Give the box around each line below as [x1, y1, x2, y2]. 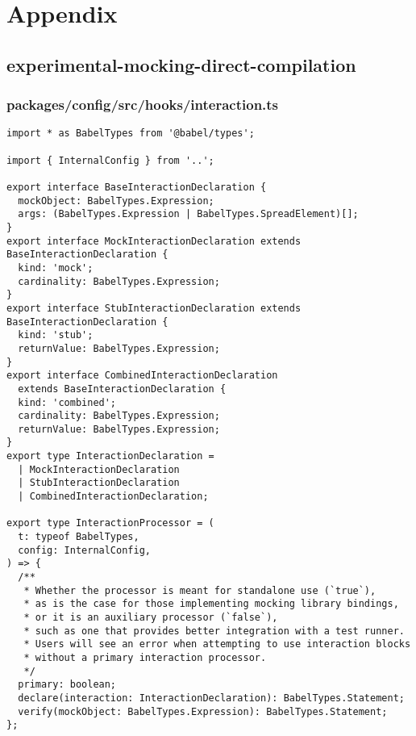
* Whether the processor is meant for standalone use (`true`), [23, 584, 376, 596]
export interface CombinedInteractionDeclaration [6, 370, 278, 382]
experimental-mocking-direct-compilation [6, 52, 356, 77]
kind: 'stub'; [18, 329, 94, 341]
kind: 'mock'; [18, 261, 94, 274]
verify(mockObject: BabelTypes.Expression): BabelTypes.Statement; [18, 705, 388, 717]
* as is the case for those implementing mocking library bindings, [23, 598, 399, 610]
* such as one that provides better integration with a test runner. [23, 625, 405, 637]
